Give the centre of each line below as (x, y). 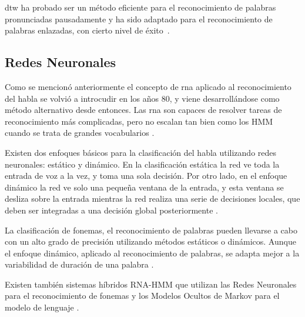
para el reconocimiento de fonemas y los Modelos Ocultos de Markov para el (142, 296)
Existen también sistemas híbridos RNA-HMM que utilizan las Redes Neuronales (151, 284)
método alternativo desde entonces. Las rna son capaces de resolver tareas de (143, 110)
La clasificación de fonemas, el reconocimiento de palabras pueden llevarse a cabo (151, 230)
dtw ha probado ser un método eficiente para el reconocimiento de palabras (140, 7)
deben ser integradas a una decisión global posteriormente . (111, 210)
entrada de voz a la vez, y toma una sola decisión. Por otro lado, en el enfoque (146, 176)
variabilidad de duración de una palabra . (79, 264)
